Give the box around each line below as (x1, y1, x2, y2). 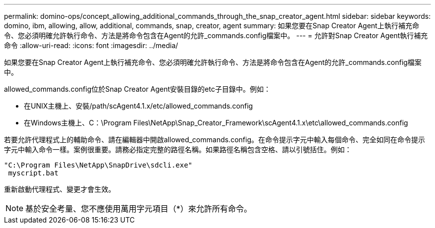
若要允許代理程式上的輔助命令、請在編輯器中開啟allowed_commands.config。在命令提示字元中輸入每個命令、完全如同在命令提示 (4, 135, 425, 144)
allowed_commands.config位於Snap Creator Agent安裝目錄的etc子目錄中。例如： (4, 85, 271, 93)
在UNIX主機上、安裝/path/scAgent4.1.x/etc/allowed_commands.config (24, 102, 253, 110)
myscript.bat (8, 169, 59, 177)
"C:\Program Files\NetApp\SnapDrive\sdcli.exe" (4, 161, 193, 169)
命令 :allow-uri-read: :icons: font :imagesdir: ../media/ (4, 41, 178, 50)
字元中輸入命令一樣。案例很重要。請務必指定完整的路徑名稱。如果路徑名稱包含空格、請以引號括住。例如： (4, 145, 352, 154)
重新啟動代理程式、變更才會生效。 (4, 185, 115, 193)
